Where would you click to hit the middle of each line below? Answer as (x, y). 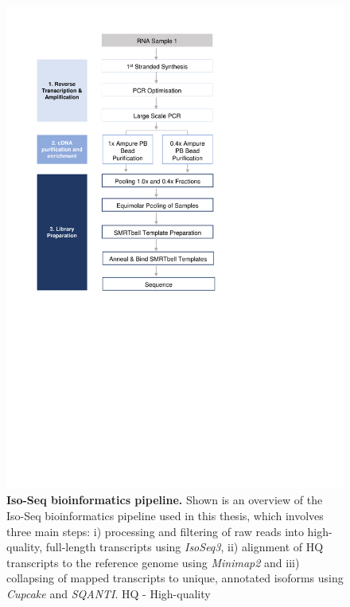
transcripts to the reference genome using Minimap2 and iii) (153, 562)
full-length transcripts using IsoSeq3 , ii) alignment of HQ (185, 547)
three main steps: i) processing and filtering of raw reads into (155, 531)
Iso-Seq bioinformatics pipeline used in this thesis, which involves (165, 515)
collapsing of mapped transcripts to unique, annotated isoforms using (175, 578)
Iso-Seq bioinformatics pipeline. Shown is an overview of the (165, 500)
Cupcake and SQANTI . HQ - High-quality (109, 593)
